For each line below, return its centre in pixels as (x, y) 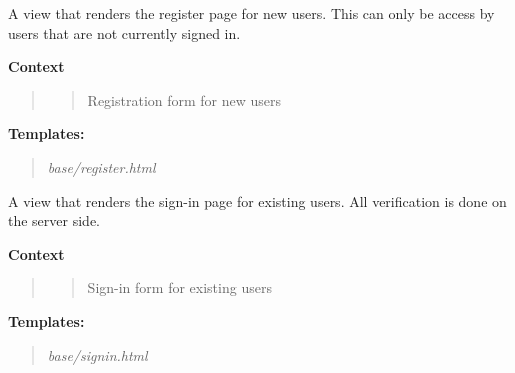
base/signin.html (97, 354)
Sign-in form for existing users (179, 287)
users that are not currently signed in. (124, 32)
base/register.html (101, 166)
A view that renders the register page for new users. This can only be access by (251, 13)
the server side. (54, 220)
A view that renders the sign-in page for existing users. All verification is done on (257, 200)
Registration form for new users (184, 99)
